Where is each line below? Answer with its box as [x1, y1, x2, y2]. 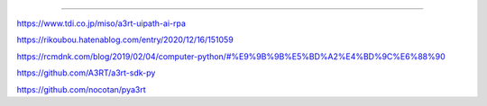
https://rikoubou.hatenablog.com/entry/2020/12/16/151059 [16, 34, 234, 45]
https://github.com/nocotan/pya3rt [16, 84, 146, 94]
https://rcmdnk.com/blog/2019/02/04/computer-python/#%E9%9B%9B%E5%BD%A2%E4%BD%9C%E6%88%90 [16, 50, 446, 62]
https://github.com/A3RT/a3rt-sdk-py [16, 67, 156, 78]
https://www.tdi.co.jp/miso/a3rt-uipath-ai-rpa [16, 18, 187, 29]
